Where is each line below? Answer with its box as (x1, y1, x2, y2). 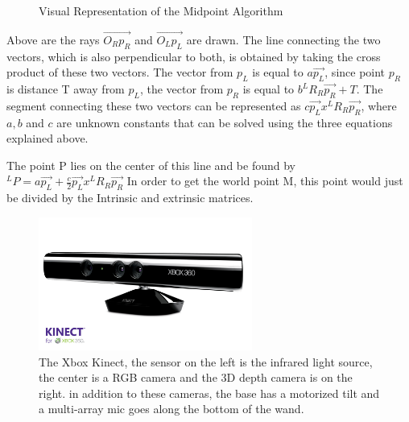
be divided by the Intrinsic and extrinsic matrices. (6, 189, 254, 206)
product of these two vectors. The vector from (6, 64, 233, 81)
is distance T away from (6, 81, 125, 97)
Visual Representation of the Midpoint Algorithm (39, 2, 283, 19)
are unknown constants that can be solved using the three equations (56, 114, 393, 130)
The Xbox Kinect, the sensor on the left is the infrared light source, (39, 353, 373, 370)
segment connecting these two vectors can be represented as (6, 97, 301, 114)
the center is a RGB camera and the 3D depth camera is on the (39, 369, 353, 386)
